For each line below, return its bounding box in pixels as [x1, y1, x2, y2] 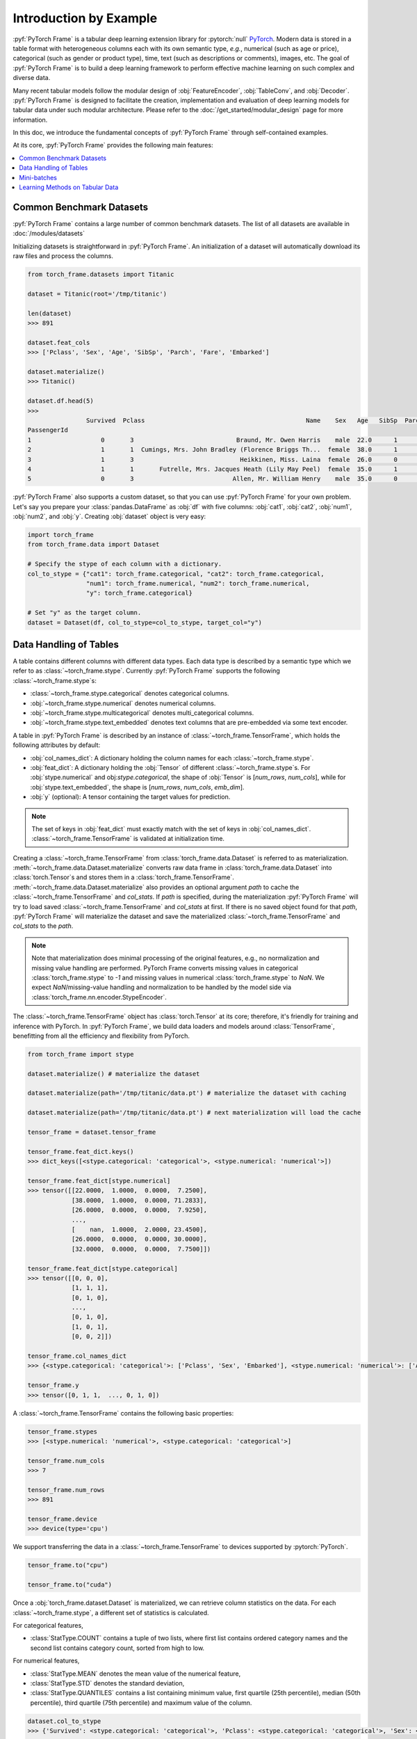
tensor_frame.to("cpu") [27, 1562, 109, 1569]
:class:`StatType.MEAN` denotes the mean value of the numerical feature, [30, 1669, 241, 1678]
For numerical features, [13, 1656, 80, 1665]
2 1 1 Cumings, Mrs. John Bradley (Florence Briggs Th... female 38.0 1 [27, 446, 398, 454]
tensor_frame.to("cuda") [27, 1581, 113, 1589]
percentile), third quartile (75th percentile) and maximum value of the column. [30, 1698, 252, 1707]
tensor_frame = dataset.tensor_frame [27, 1128, 156, 1137]
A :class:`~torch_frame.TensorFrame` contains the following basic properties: [13, 1409, 234, 1417]
